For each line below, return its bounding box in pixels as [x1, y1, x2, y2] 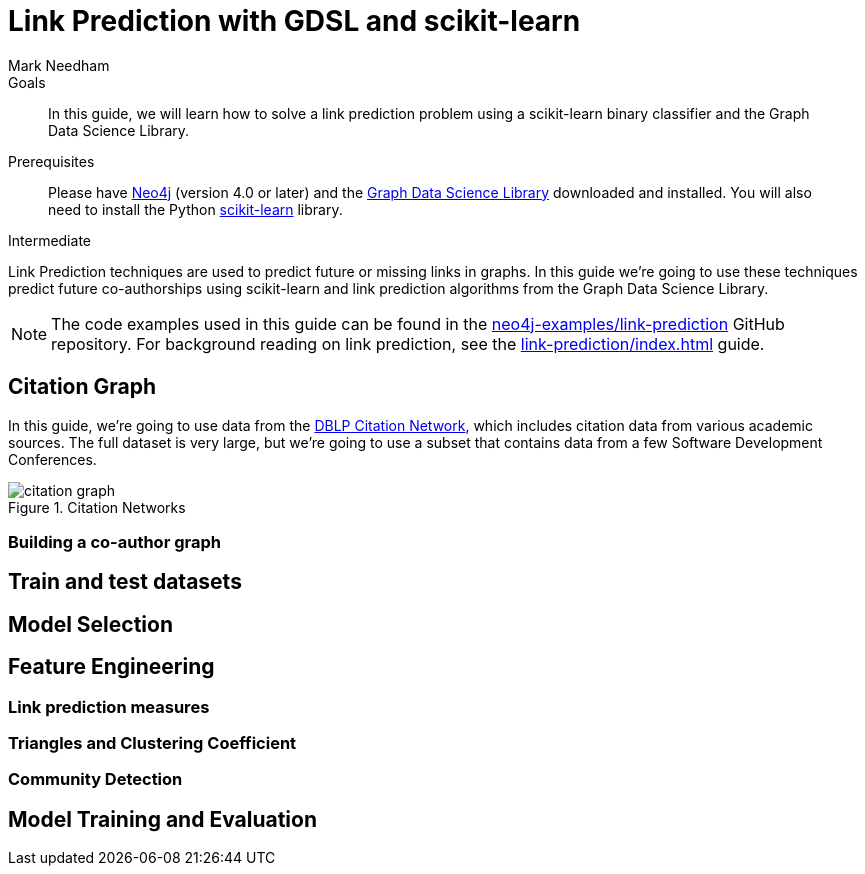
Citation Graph [8, 374, 157, 400]
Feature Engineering [8, 654, 215, 680]
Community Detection [8, 769, 183, 790]
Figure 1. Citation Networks [8, 498, 186, 516]
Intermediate [8, 231, 91, 249]
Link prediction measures [8, 696, 210, 717]
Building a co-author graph [8, 531, 221, 552]
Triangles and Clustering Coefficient [8, 733, 297, 754]
